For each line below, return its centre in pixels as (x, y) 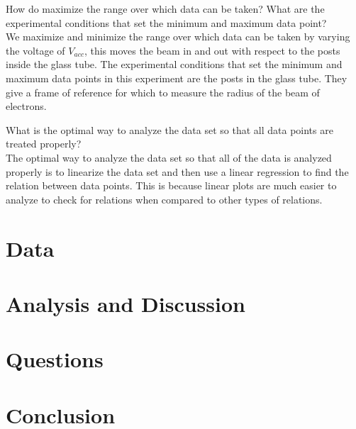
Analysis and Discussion (126, 303)
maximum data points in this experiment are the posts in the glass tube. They (177, 78)
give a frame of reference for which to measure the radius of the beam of (163, 92)
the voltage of (35, 50)
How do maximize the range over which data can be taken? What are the (165, 9)
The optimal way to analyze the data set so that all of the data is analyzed (169, 157)
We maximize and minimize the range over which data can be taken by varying (178, 37)
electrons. (26, 106)
